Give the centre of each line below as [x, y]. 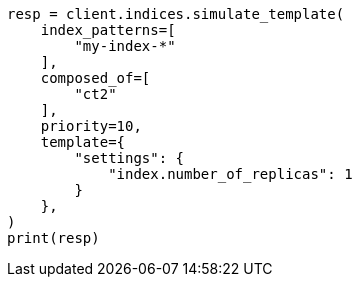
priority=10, [91, 126]
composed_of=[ [95, 78]
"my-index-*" [125, 46]
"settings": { [129, 158]
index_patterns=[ [108, 30]
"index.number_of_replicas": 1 [230, 174]
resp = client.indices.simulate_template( [176, 14]
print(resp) [53, 238]
